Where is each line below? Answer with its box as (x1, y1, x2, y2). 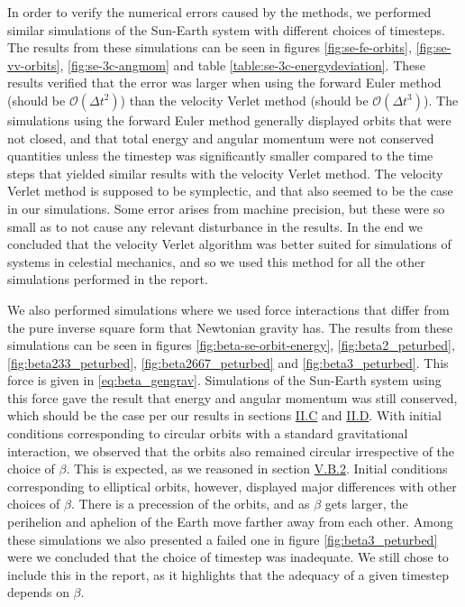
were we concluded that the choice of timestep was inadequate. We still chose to (7, 547, 449, 566)
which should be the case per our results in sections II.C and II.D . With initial (7, 406, 442, 425)
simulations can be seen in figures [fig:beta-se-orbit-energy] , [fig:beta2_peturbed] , (7, 336, 455, 354)
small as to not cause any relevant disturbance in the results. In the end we (7, 216, 423, 235)
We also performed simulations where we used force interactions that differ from (7, 299, 450, 318)
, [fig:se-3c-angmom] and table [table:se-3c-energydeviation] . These (59, 55, 425, 74)
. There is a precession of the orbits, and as (71, 494, 310, 513)
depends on (7, 583, 69, 602)
